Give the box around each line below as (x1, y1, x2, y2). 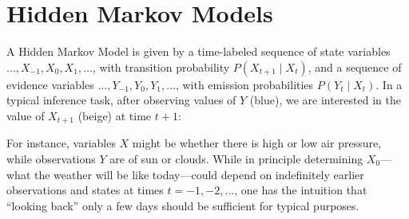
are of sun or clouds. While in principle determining (109, 150, 363, 166)
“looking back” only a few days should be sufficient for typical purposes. (6, 197, 359, 213)
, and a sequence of (308, 58, 402, 75)
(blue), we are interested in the (249, 92, 401, 108)
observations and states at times (6, 182, 164, 198)
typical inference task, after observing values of (6, 92, 236, 108)
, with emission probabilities (175, 76, 314, 92)
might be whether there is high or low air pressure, (132, 135, 382, 151)
